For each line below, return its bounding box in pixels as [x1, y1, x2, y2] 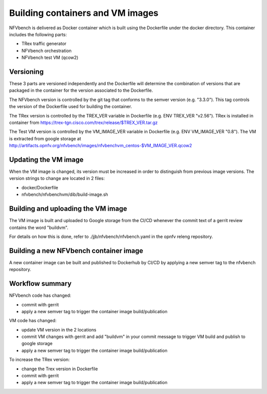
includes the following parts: [9, 31, 67, 37]
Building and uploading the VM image [9, 205, 127, 213]
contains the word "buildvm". [9, 225, 69, 230]
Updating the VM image [9, 155, 84, 164]
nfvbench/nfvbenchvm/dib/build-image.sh [21, 191, 108, 198]
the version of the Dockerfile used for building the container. [9, 104, 132, 110]
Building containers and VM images [9, 7, 159, 18]
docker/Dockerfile [21, 184, 58, 190]
